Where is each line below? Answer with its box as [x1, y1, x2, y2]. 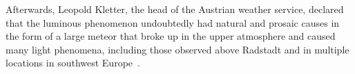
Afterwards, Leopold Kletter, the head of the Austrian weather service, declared [6, 2, 344, 16]
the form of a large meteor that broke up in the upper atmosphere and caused [6, 29, 336, 43]
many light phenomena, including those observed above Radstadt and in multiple [6, 42, 349, 56]
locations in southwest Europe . [6, 56, 140, 70]
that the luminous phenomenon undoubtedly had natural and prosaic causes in [6, 15, 340, 29]
